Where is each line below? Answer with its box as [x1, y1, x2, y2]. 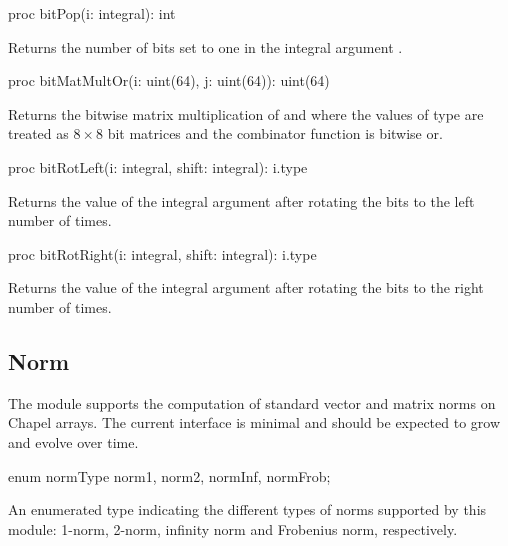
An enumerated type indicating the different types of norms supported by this [8, 499, 487, 520]
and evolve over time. [8, 431, 139, 452]
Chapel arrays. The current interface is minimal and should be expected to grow [8, 412, 501, 433]
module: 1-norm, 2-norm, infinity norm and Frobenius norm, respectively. [8, 518, 458, 539]
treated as [8, 123, 69, 144]
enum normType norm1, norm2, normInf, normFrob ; [8, 465, 331, 486]
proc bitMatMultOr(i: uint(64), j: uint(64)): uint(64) [8, 70, 330, 91]
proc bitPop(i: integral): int [8, 3, 176, 23]
